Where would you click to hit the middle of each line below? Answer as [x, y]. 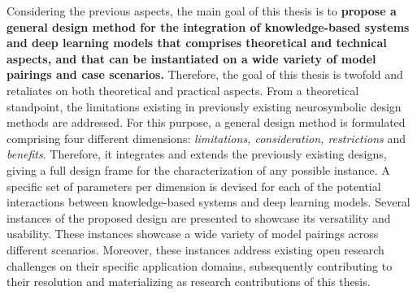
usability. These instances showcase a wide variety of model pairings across [193, 234]
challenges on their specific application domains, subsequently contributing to [200, 265]
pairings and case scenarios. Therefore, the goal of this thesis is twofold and [205, 74]
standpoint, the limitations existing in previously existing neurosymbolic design [204, 106]
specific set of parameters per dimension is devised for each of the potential [194, 186]
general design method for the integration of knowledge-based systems [208, 26]
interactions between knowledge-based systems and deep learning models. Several [208, 202]
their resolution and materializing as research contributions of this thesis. [189, 282]
